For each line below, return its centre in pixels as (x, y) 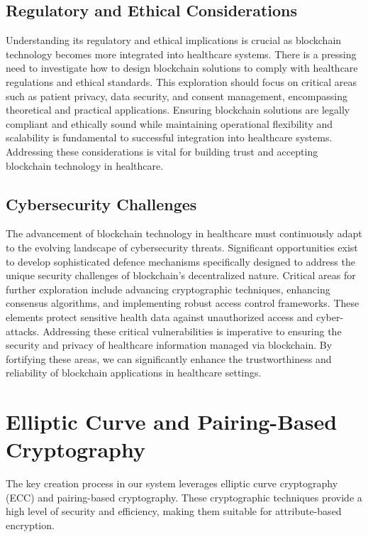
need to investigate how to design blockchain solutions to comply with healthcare (182, 68)
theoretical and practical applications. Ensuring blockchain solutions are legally (178, 110)
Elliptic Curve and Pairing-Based (172, 422)
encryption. (30, 525)
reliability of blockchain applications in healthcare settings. (134, 373)
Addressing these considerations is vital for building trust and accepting (162, 151)
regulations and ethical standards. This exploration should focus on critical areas (182, 81)
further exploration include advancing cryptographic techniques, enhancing (168, 289)
